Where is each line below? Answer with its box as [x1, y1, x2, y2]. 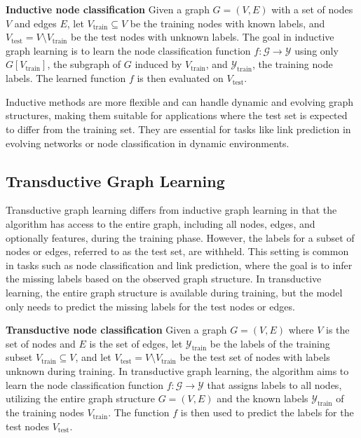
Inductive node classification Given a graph [6, 2, 210, 16]
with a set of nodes [271, 2, 353, 16]
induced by [135, 57, 182, 71]
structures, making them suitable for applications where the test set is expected [6, 108, 348, 123]
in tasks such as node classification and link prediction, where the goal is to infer [6, 257, 353, 272]
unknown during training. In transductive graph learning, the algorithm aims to [6, 364, 349, 378]
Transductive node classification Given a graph [6, 322, 227, 337]
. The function [108, 405, 170, 420]
